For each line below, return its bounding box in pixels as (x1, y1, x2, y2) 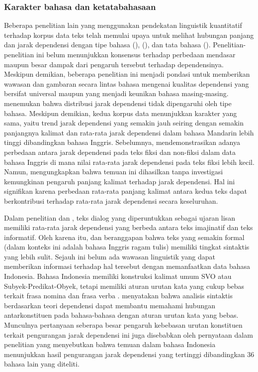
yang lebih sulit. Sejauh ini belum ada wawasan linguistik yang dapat (4, 251, 215, 261)
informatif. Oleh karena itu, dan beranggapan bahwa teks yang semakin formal (4, 232, 245, 242)
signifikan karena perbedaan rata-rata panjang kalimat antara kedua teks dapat (4, 186, 247, 196)
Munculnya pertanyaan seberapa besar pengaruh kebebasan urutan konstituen (4, 320, 243, 330)
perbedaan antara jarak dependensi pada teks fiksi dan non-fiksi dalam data (4, 146, 236, 157)
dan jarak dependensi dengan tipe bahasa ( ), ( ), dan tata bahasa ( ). (4, 39, 211, 50)
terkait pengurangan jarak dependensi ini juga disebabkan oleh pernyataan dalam (4, 329, 253, 340)
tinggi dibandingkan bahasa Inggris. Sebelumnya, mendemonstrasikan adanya (4, 137, 240, 147)
